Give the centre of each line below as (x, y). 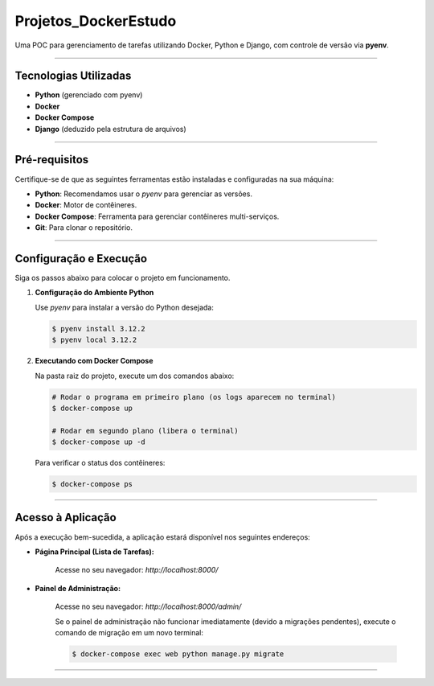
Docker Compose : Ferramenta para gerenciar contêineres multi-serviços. (157, 216)
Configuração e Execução (81, 259)
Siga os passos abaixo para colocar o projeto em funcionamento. (123, 278)
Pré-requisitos (52, 160)
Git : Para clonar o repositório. (84, 228)
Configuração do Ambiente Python (94, 293)
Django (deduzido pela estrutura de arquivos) (111, 129)
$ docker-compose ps (92, 484)
